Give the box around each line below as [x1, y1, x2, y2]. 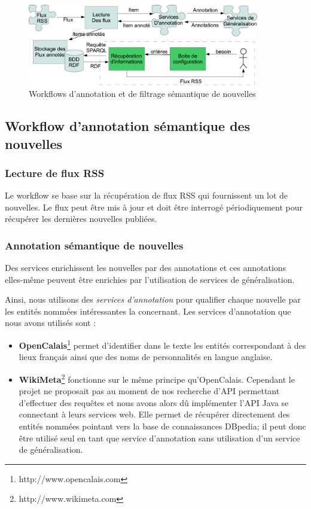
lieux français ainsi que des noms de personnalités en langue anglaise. [19, 350, 273, 363]
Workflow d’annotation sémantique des [5, 117, 251, 135]
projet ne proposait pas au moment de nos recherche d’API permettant [19, 385, 280, 397]
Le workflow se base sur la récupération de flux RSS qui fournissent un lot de [5, 189, 288, 202]
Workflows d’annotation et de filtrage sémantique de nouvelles [29, 87, 256, 100]
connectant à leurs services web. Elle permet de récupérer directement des [19, 408, 290, 420]
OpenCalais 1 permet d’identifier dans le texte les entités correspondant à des [19, 337, 306, 351]
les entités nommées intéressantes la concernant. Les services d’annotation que [5, 304, 291, 317]
